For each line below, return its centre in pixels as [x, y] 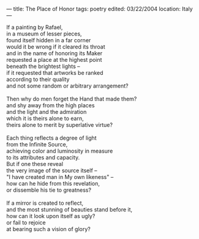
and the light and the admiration [47, 112]
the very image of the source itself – [52, 170]
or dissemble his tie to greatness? [49, 190]
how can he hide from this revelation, [53, 184]
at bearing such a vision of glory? [48, 229]
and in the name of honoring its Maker [54, 53]
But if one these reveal [35, 164]
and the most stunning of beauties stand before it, [69, 210]
